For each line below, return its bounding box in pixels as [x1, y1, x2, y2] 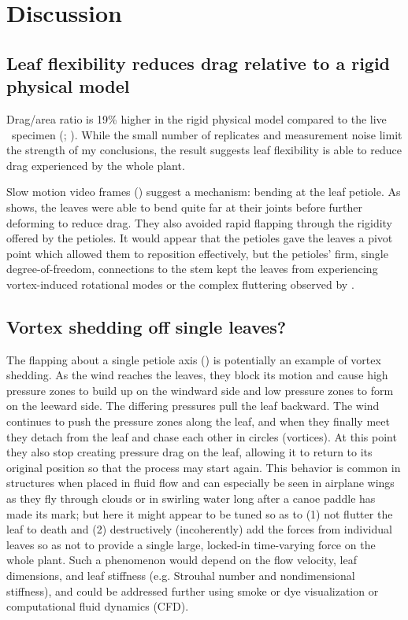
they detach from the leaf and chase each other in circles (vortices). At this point [6, 428, 397, 445]
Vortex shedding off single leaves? [6, 314, 287, 338]
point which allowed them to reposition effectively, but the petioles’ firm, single [6, 245, 388, 261]
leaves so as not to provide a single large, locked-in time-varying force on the [6, 536, 376, 552]
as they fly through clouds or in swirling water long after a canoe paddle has [6, 490, 376, 507]
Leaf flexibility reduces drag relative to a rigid [6, 50, 391, 75]
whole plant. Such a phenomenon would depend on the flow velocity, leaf [6, 552, 357, 568]
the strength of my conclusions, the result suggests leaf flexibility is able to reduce [6, 142, 402, 158]
